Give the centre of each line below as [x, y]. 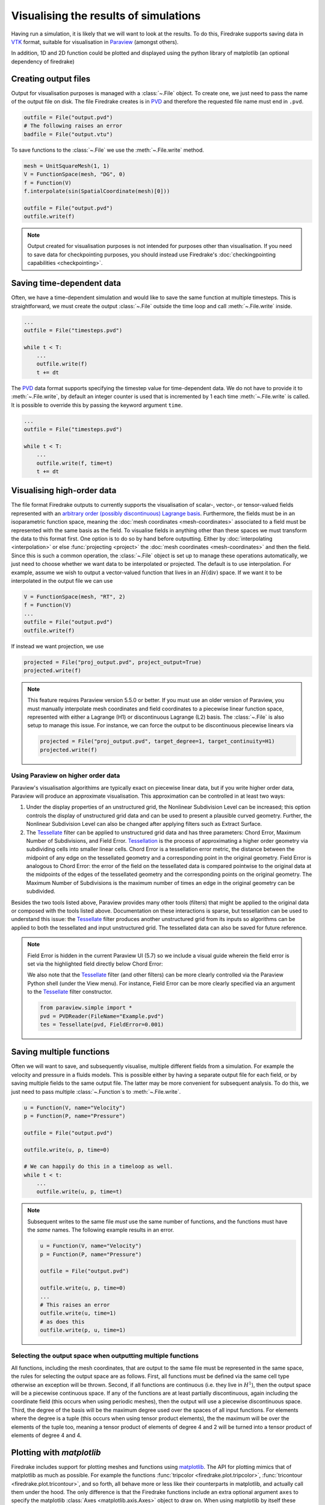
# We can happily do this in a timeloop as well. [98, 1167]
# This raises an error [75, 1305]
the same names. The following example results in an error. [101, 1230]
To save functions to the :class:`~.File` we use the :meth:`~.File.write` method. [108, 150]
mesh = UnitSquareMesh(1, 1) [67, 166]
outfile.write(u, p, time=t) [79, 1192]
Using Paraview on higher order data [66, 775]
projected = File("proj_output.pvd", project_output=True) [113, 662]
